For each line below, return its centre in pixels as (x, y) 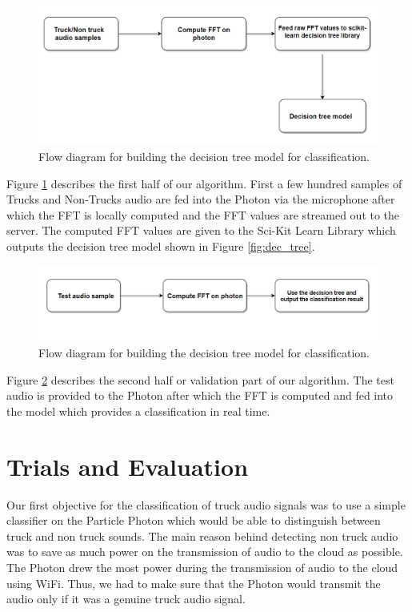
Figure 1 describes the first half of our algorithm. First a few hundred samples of (204, 183)
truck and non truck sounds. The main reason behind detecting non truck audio (202, 535)
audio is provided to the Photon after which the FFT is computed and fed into (200, 395)
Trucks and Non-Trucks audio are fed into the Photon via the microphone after (201, 199)
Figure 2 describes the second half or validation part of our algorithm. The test (200, 379)
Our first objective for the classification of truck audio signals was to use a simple (206, 504)
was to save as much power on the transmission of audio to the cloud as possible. (205, 552)
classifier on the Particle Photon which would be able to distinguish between (194, 520)
